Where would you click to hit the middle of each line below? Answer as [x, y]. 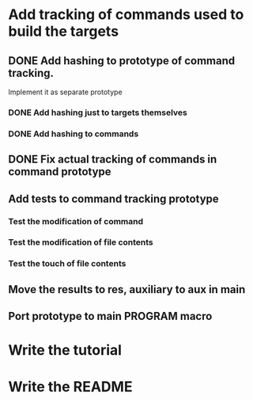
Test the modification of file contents [81, 242]
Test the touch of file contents [67, 264]
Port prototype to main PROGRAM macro [110, 316]
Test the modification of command [76, 221]
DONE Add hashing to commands [74, 134]
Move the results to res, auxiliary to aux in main [127, 290]
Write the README [70, 387]
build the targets [64, 31]
